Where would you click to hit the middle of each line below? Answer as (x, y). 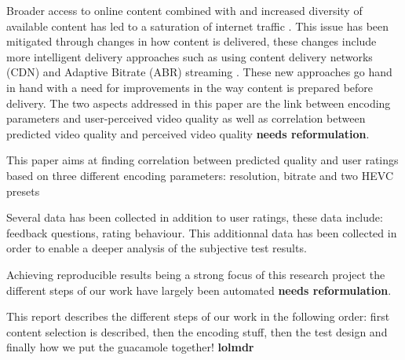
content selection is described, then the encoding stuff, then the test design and (197, 331)
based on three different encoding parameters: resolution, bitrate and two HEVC (200, 175)
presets (23, 191)
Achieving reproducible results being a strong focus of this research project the (196, 274)
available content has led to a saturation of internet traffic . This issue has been (198, 26)
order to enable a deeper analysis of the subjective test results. (157, 248)
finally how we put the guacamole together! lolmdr (130, 347)
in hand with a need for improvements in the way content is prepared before (190, 87)
